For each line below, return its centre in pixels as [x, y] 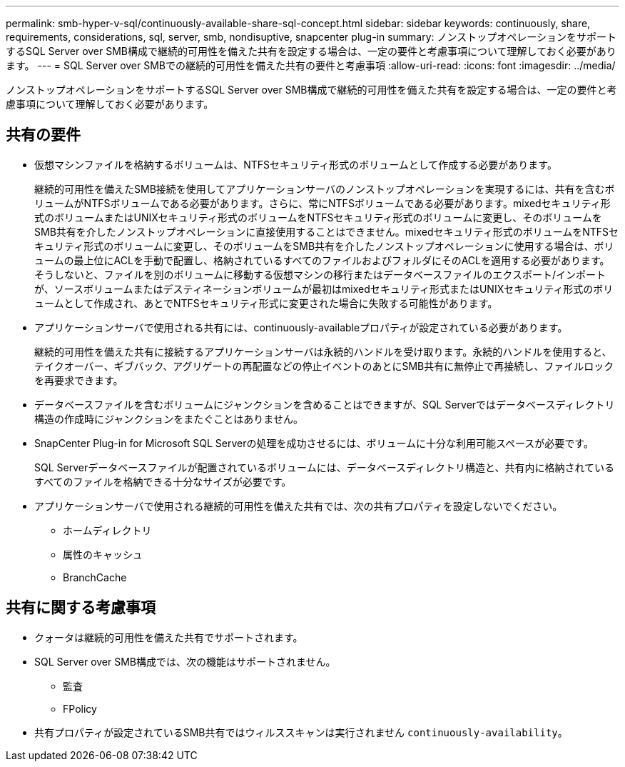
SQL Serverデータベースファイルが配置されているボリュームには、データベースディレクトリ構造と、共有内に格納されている [324, 467]
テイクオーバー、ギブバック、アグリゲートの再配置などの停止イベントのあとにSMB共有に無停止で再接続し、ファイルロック [324, 366]
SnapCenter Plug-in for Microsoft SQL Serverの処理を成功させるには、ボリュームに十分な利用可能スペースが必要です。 [314, 443]
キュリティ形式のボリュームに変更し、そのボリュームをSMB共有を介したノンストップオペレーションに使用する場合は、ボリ [324, 246]
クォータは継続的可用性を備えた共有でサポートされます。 [169, 637]
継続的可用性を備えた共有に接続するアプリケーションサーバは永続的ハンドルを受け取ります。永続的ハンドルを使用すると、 [323, 351]
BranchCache [95, 577]
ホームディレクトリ [107, 530]
